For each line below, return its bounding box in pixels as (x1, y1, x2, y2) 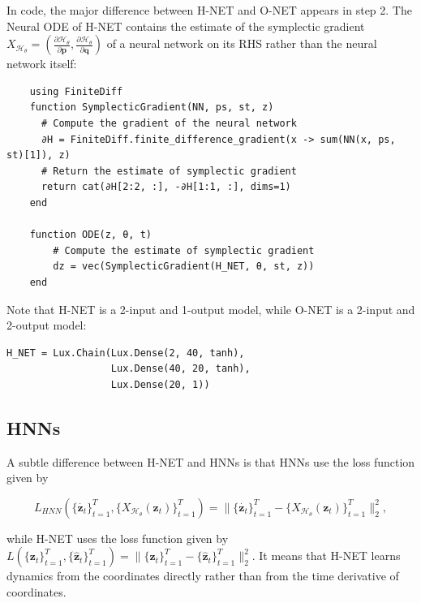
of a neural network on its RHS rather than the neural (106, 35, 377, 52)
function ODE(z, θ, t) (29, 229, 152, 241)
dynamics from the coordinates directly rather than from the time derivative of (6, 567, 399, 584)
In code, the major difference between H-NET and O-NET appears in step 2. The (6, 2, 412, 18)
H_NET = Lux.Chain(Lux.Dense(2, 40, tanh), (6, 347, 245, 359)
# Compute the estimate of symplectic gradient (53, 244, 315, 256)
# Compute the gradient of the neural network (41, 117, 297, 129)
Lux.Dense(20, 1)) (110, 378, 210, 390)
